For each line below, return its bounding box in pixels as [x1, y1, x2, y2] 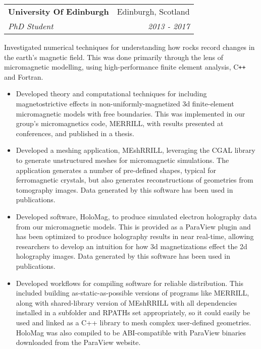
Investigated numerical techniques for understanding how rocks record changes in [4, 42, 255, 52]
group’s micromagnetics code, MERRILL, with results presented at [16, 118, 224, 129]
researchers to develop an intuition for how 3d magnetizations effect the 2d [16, 241, 247, 251]
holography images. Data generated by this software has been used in [16, 251, 230, 261]
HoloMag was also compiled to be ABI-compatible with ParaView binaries [16, 327, 246, 337]
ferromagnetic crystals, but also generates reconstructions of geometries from [16, 174, 253, 185]
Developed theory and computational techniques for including [16, 88, 207, 99]
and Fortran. [4, 71, 43, 82]
